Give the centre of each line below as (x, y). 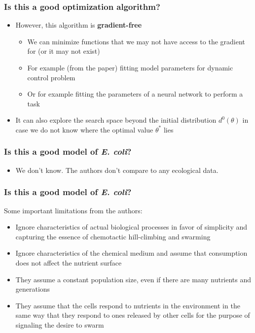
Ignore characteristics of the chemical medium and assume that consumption (131, 253)
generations (33, 289)
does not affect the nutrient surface (69, 262)
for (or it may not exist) (64, 51)
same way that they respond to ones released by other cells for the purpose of (133, 315)
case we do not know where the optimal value (84, 129)
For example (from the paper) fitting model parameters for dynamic (130, 67)
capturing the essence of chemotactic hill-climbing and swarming (113, 236)
